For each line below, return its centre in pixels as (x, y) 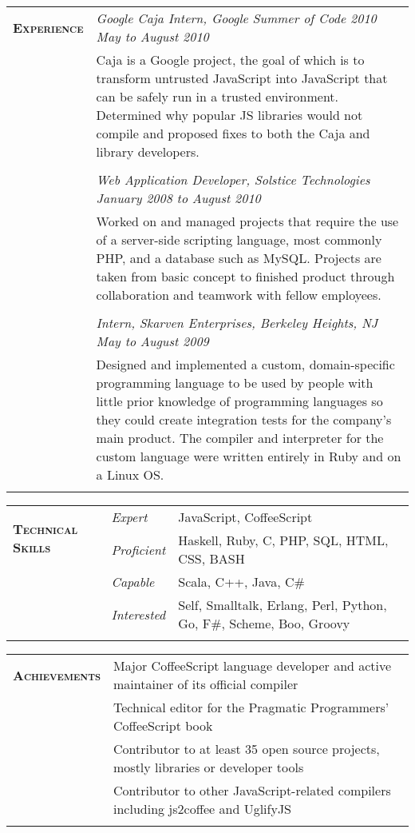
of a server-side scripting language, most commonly (239, 239)
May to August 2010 (152, 36)
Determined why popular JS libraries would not (229, 115)
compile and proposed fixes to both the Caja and (233, 133)
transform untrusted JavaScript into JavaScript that (242, 78)
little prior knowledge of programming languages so (239, 401)
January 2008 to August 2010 (178, 198)
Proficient (138, 549)
